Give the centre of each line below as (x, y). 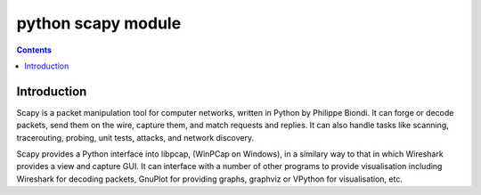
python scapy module (99, 23)
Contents (34, 50)
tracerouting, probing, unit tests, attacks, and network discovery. (135, 137)
